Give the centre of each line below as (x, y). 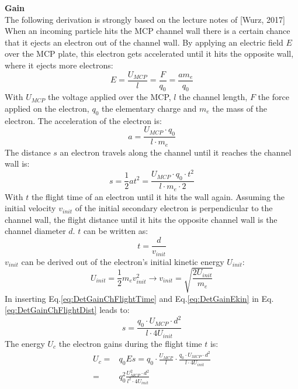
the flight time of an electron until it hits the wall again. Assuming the (158, 196)
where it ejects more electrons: (59, 65)
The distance (28, 152)
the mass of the (240, 109)
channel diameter (35, 231)
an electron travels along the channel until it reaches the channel (176, 152)
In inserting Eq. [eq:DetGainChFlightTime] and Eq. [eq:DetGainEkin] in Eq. (139, 298)
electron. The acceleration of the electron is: (83, 120)
